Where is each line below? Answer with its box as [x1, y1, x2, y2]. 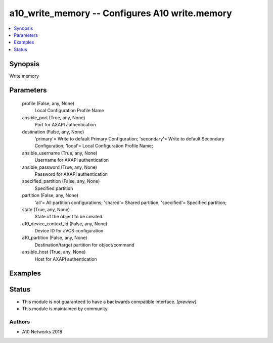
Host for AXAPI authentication [34, 256, 97, 262]
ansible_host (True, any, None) [22, 249, 86, 255]
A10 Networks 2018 [22, 329, 63, 335]
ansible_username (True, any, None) [22, 150, 98, 156]
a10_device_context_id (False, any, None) [22, 220, 108, 227]
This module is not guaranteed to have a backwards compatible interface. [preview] [22, 299, 197, 305]
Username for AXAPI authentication [34, 157, 109, 163]
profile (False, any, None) [22, 101, 75, 107]
